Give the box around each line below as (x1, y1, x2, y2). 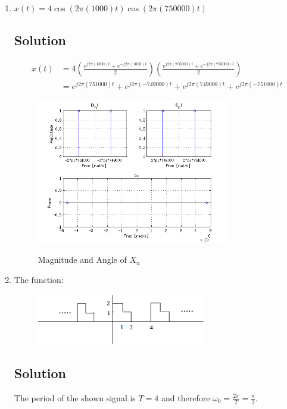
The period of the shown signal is (14, 391, 136, 404)
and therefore (161, 391, 210, 404)
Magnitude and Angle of (38, 253, 127, 266)
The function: (14, 273, 64, 285)
